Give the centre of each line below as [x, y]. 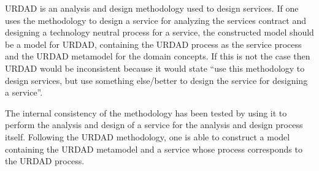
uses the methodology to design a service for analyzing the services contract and [156, 20]
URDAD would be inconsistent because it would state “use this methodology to [155, 68]
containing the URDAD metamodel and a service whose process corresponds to [154, 149]
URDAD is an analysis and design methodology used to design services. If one [152, 8]
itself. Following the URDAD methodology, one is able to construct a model [148, 136]
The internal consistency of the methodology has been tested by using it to [146, 112]
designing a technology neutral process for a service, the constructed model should [159, 32]
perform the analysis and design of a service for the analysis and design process [154, 125]
